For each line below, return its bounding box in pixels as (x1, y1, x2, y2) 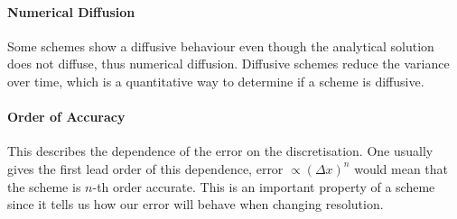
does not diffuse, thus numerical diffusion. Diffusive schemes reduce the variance (7, 54, 450, 73)
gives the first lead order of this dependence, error (7, 159, 284, 178)
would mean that (354, 159, 448, 178)
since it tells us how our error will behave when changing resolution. (7, 195, 384, 214)
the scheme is (7, 177, 81, 196)
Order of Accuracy (7, 107, 126, 126)
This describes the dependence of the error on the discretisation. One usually (7, 141, 434, 160)
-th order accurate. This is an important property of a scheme (92, 177, 435, 196)
